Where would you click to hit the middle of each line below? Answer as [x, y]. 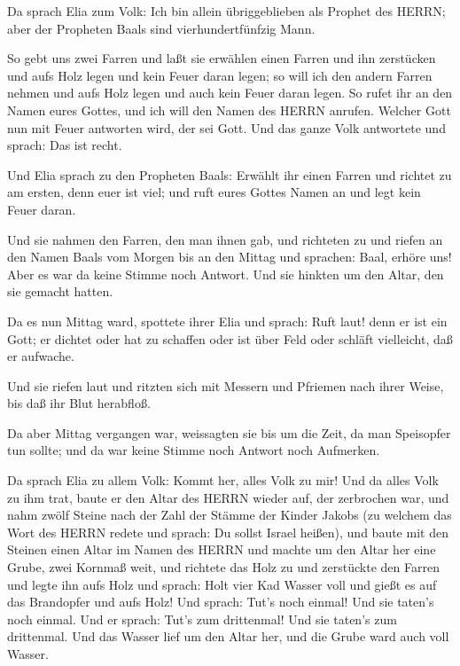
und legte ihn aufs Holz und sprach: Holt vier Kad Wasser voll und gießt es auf [222, 584]
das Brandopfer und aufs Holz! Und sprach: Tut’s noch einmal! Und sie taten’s [221, 602]
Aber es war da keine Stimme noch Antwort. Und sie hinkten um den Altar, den [226, 274]
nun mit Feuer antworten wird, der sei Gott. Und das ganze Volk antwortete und [226, 127]
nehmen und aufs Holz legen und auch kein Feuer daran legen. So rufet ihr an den [230, 93]
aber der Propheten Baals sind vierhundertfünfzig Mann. [161, 28]
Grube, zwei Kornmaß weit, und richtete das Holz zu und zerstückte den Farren [223, 567]
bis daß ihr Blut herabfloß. [79, 403]
